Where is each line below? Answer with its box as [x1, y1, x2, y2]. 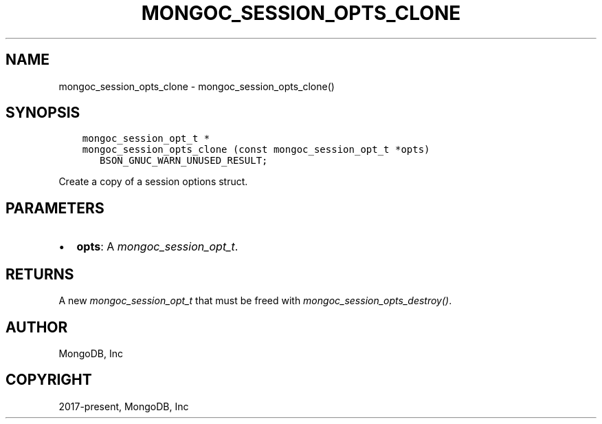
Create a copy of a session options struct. [58, 176, 248, 188]
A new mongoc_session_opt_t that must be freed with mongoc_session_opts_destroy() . [58, 295, 452, 307]
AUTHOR [5, 318, 68, 336]
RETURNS [5, 265, 74, 283]
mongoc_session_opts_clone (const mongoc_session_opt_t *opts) [82, 144, 430, 156]
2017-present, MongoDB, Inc [58, 400, 189, 412]
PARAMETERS [5, 199, 104, 217]
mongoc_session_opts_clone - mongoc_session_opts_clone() [58, 80, 335, 92]
